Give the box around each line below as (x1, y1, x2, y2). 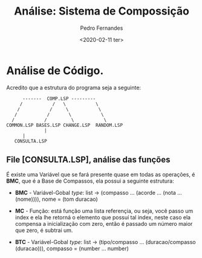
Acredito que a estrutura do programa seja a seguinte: (6, 84, 141, 91)
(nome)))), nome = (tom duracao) (15, 195, 98, 203)
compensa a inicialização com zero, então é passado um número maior (15, 220, 193, 227)
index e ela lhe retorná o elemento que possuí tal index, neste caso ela (15, 214, 191, 221)
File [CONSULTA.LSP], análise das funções (6, 155, 171, 165)
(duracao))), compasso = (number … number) (15, 245, 129, 252)
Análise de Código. (6, 64, 104, 77)
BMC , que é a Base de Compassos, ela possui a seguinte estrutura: (6, 177, 174, 185)
